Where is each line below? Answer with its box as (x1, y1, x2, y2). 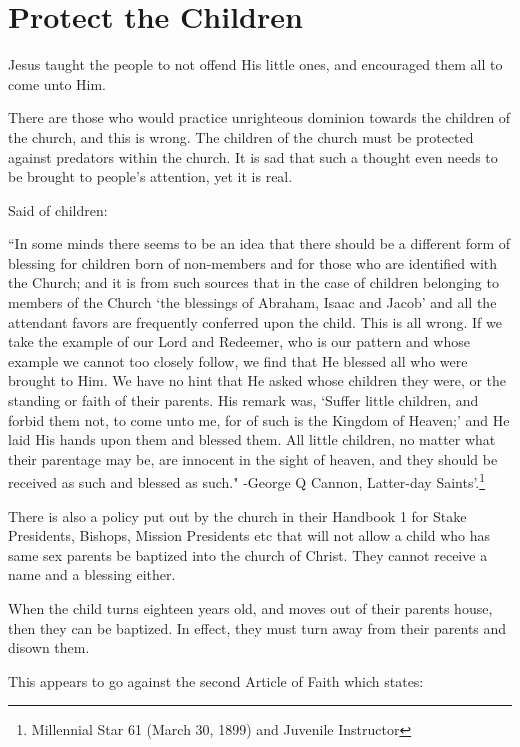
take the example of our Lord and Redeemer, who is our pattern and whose (8, 331, 470, 352)
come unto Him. (8, 73, 106, 94)
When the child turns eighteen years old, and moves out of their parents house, (8, 598, 493, 619)
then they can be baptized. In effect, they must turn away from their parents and (8, 617, 507, 638)
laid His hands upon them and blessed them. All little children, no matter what (8, 429, 496, 450)
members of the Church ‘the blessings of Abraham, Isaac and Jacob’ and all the (8, 292, 497, 313)
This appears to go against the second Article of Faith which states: (8, 670, 424, 691)
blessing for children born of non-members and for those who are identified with (8, 252, 498, 273)
